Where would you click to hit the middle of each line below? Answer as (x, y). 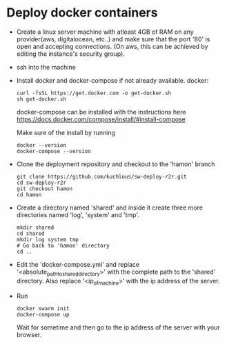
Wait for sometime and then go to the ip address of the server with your (118, 327)
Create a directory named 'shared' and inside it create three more (109, 208)
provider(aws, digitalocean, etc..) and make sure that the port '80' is (113, 39)
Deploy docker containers (82, 13)
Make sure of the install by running (66, 132)
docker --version (41, 145)
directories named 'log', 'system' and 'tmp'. (78, 214)
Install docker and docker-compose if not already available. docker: (112, 80)
